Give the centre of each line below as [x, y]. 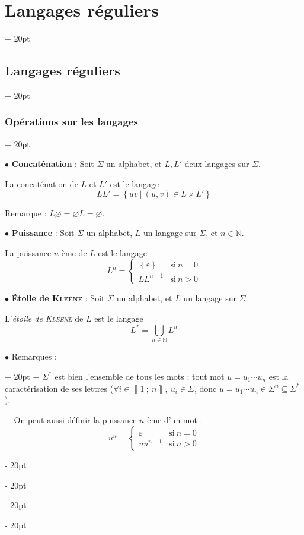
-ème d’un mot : [173, 419]
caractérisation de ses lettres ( [59, 388]
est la [279, 376]
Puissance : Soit [43, 233]
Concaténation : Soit [53, 164]
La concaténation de [41, 183]
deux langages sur [217, 164]
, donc [205, 388]
